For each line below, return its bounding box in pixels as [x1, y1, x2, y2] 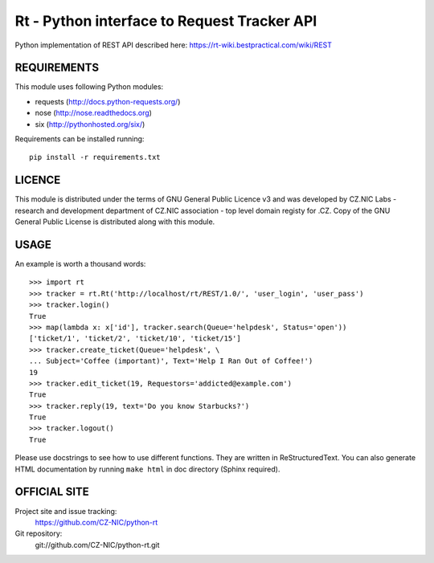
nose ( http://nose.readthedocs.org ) [35, 108, 153, 118]
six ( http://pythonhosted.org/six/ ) [35, 119, 145, 129]
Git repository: [14, 528, 63, 538]
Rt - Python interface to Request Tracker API [14, 12, 317, 30]
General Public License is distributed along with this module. [14, 217, 215, 226]
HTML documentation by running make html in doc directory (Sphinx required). [14, 464, 280, 474]
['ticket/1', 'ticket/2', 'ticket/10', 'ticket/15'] [29, 334, 241, 343]
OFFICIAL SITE [14, 485, 90, 499]
